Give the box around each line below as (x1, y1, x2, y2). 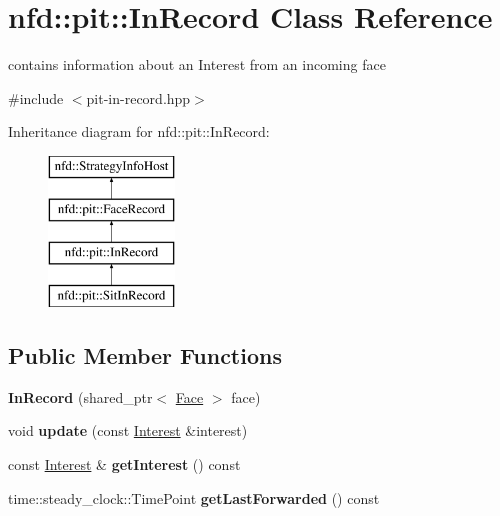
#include (8, 87, 64, 108)
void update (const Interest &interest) (8, 420, 248, 441)
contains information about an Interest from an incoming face (8, 54, 386, 75)
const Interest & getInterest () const (8, 454, 241, 475)
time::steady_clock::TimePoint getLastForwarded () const (8, 487, 380, 508)
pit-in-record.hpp (86, 87, 191, 108)
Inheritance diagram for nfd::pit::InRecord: (8, 121, 270, 142)
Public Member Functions (8, 340, 282, 371)
